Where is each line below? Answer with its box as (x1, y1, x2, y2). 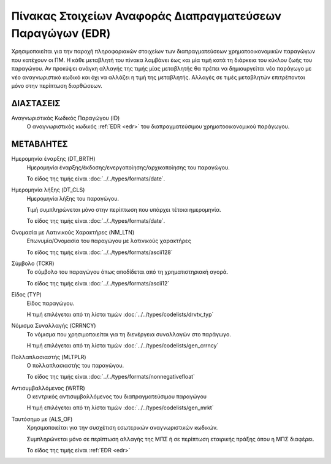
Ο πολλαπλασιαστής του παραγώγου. (26, 362, 124, 369)
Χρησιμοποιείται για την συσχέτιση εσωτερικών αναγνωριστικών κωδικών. (26, 424, 218, 431)
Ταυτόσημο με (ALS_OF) (11, 415, 73, 423)
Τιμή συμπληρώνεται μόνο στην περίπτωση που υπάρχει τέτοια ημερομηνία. (26, 206, 221, 214)
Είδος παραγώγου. (26, 300, 75, 307)
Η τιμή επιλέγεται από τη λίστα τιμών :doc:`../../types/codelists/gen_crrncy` (26, 342, 219, 349)
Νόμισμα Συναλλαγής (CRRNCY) (11, 322, 96, 330)
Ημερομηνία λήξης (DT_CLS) (11, 186, 85, 193)
